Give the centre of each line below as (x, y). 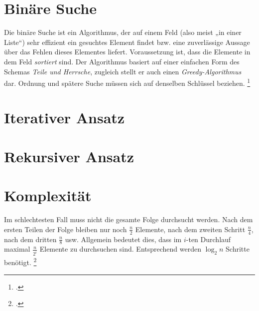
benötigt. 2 (20, 261)
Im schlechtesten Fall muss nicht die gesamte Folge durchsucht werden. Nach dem (129, 219)
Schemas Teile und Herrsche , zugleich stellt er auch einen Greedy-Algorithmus (123, 71)
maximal (17, 249)
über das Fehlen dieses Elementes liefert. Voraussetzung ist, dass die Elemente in (127, 52)
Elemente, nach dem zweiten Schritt (190, 229)
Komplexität (48, 195)
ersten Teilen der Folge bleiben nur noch (65, 229)
